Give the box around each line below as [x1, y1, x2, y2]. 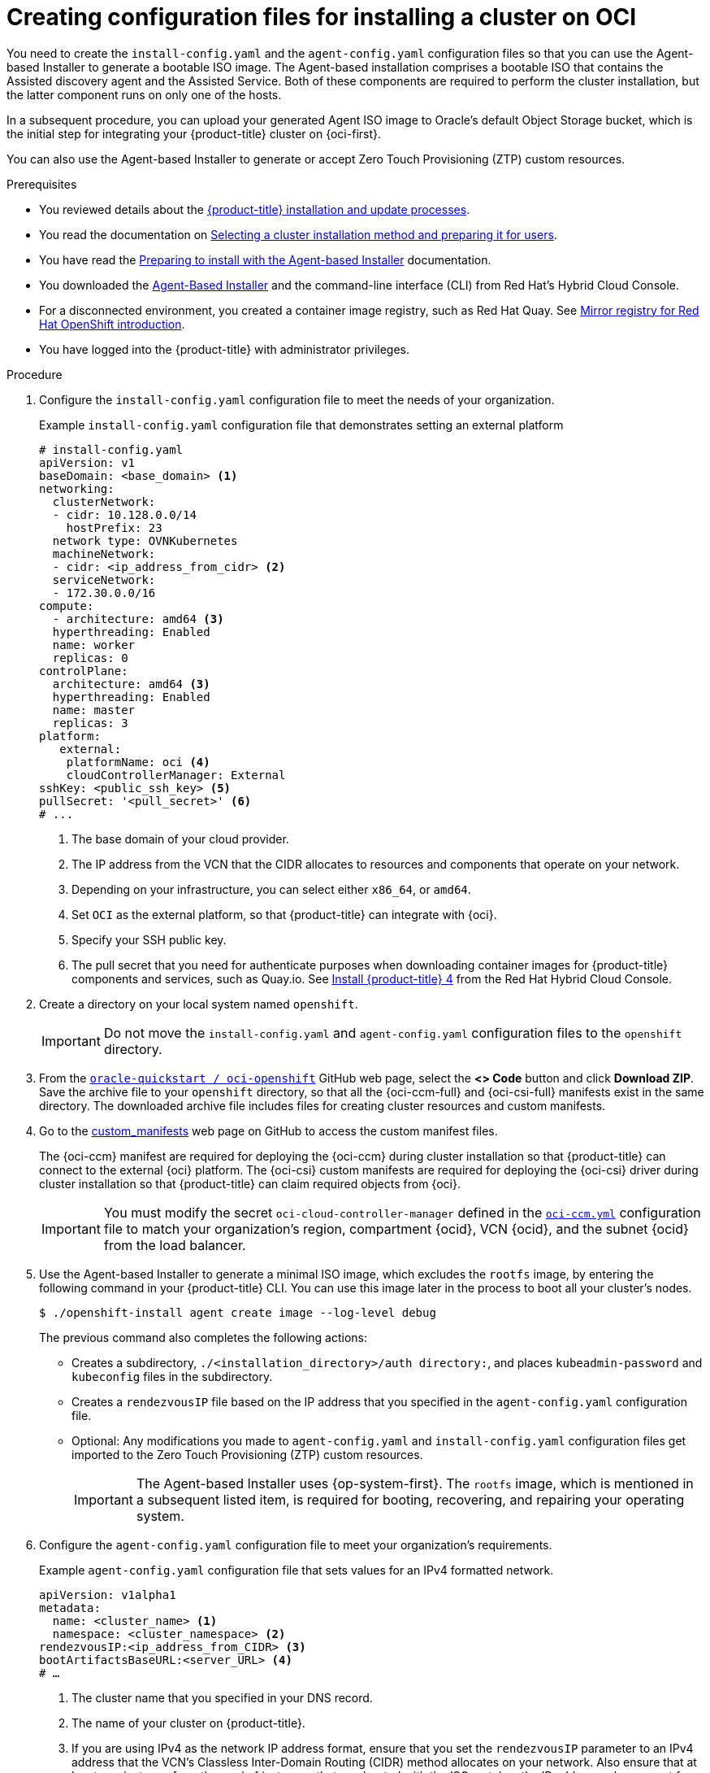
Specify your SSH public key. [71, 932, 227, 947]
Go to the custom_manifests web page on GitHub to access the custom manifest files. [39, 1123, 498, 1138]
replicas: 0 [52, 651, 128, 664]
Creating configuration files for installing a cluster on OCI [6, 3, 637, 31]
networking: [39, 481, 115, 495]
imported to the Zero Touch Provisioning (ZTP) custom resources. [71, 1447, 423, 1462]
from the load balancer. [103, 1236, 246, 1253]
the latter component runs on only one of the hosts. [6, 87, 282, 102]
